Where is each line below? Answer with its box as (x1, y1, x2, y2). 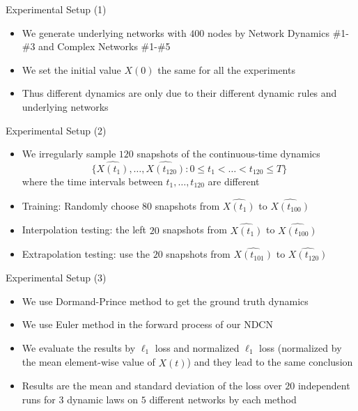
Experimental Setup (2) (6, 123, 107, 137)
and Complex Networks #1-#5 (38, 39, 171, 54)
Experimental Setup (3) (6, 270, 107, 284)
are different (208, 173, 260, 188)
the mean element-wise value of (22, 355, 155, 369)
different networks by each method (149, 391, 297, 406)
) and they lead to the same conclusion (187, 355, 353, 369)
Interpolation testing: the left (22, 222, 147, 237)
